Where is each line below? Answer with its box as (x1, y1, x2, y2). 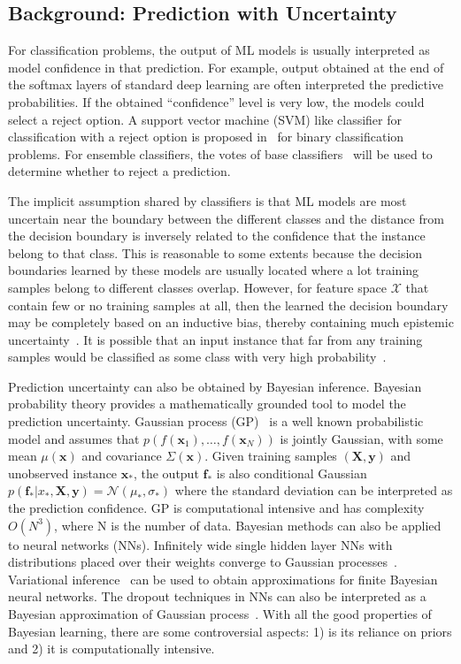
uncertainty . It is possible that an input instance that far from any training (8, 330, 423, 348)
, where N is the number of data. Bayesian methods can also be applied (54, 515, 442, 534)
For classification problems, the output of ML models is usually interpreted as (8, 41, 430, 59)
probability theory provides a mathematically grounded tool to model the (8, 394, 406, 413)
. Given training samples (204, 446, 337, 465)
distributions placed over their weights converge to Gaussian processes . (8, 553, 397, 571)
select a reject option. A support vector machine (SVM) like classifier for (8, 110, 402, 128)
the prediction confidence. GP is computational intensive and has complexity (8, 499, 425, 517)
